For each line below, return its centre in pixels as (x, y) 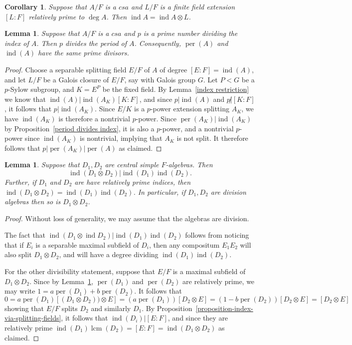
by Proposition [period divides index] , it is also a (80, 128)
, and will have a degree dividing (109, 254)
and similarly (111, 308)
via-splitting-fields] (33, 318)
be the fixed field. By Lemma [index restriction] (176, 89)
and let (15, 79)
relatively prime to (57, 16)
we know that (25, 99)
